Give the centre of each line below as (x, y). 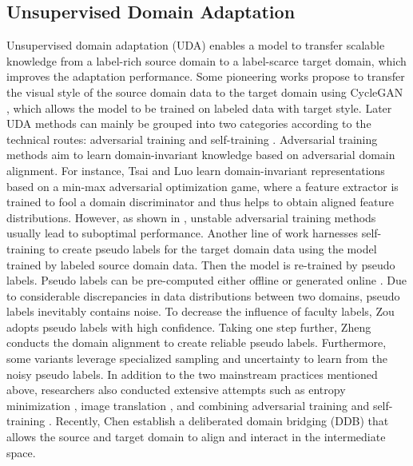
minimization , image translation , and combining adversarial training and (188, 405)
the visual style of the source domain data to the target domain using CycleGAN (205, 92)
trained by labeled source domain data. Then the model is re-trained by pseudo (201, 264)
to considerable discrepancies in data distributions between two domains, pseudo (203, 295)
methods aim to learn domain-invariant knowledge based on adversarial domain (201, 155)
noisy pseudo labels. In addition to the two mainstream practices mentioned (192, 374)
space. (21, 452)
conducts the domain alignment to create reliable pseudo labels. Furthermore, (197, 343)
